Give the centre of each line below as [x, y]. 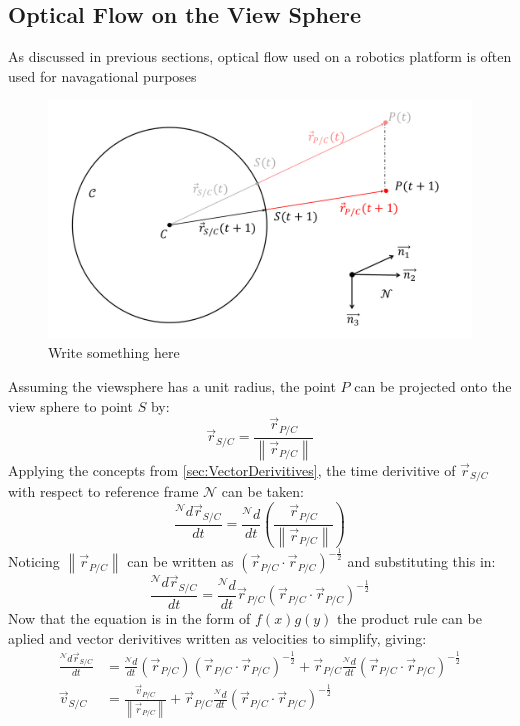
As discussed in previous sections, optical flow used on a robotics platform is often [260, 56]
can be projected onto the [433, 386]
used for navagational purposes [102, 75]
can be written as [180, 561]
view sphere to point [70, 405]
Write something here [114, 352]
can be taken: [262, 491]
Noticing [34, 561]
